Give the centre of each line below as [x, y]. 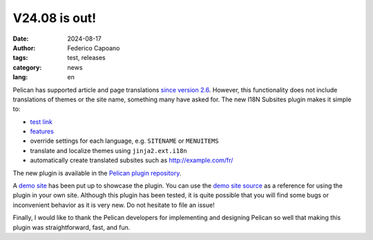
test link [41, 121]
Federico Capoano [94, 48]
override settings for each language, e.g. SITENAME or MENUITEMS [124, 141]
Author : [24, 48]
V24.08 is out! [55, 18]
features [42, 132]
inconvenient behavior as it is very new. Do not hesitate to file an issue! [114, 205]
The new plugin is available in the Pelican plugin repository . [97, 173]
